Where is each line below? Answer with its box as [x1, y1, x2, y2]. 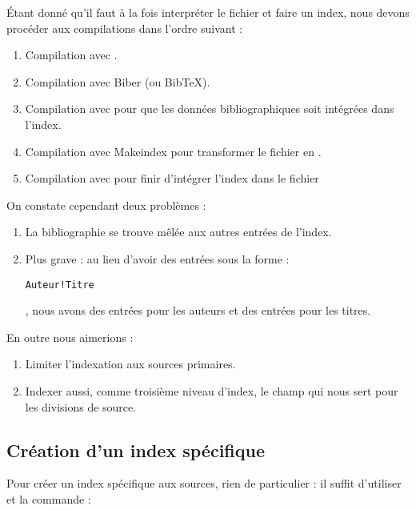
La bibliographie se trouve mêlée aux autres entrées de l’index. [25, 223, 332, 240]
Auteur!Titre [25, 279, 94, 291]
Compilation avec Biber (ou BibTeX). [25, 73, 210, 90]
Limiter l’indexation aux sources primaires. [25, 355, 236, 372]
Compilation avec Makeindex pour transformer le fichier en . [25, 143, 322, 159]
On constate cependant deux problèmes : [6, 196, 206, 213]
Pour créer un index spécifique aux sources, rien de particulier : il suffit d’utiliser [6, 475, 402, 492]
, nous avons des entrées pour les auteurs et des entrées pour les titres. [25, 302, 371, 319]
